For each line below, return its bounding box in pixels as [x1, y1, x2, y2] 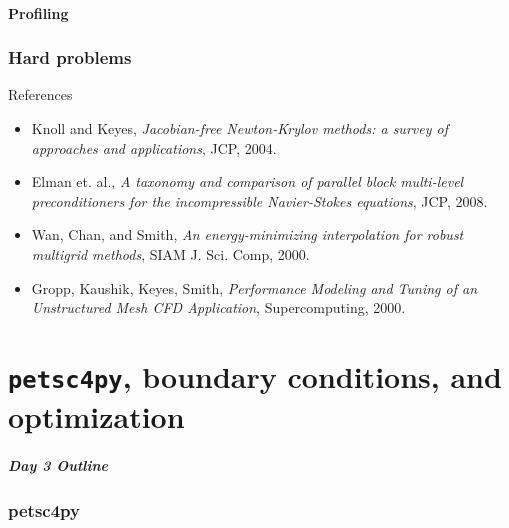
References [8, 84, 73, 105]
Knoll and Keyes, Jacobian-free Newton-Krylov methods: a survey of [31, 118, 448, 138]
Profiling [8, 2, 69, 23]
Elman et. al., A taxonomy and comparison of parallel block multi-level [31, 171, 464, 192]
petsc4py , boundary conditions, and [8, 355, 502, 396]
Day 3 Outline [8, 455, 109, 476]
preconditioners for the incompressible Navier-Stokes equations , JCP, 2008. [31, 190, 488, 211]
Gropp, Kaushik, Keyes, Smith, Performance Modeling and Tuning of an [31, 277, 478, 298]
